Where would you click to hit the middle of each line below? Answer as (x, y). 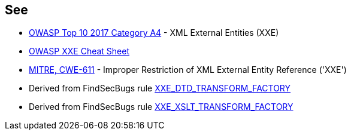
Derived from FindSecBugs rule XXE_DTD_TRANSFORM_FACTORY (160, 88)
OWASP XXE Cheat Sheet (79, 51)
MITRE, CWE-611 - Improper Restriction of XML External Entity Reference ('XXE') (188, 70)
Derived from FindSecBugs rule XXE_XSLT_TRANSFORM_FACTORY (161, 107)
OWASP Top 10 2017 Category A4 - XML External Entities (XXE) (154, 33)
